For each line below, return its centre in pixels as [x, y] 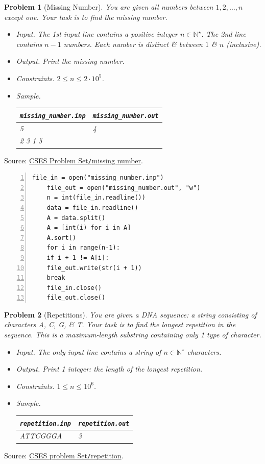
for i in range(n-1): [83, 248]
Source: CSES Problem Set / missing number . [74, 160]
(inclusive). [244, 44]
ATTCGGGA [41, 436]
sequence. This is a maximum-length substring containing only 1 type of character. [133, 335]
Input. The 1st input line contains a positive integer [97, 34]
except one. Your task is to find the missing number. [86, 17]
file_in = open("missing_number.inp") [98, 178]
